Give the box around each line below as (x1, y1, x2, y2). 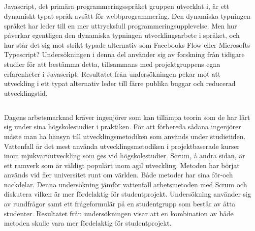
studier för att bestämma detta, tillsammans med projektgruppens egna (4, 58, 221, 69)
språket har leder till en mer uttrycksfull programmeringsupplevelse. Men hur (4, 20, 237, 30)
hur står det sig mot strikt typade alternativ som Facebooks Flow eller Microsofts (4, 39, 250, 50)
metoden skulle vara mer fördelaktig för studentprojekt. (4, 218, 172, 228)
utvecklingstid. (4, 87, 48, 98)
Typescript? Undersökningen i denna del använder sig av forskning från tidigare (4, 49, 245, 59)
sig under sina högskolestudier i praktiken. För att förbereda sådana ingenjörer (4, 121, 241, 132)
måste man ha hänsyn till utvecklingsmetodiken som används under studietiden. (4, 131, 246, 141)
